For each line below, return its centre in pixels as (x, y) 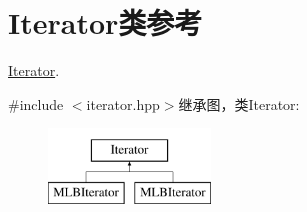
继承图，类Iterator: (239, 103)
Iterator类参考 (105, 22)
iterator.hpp (123, 103)
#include (36, 103)
